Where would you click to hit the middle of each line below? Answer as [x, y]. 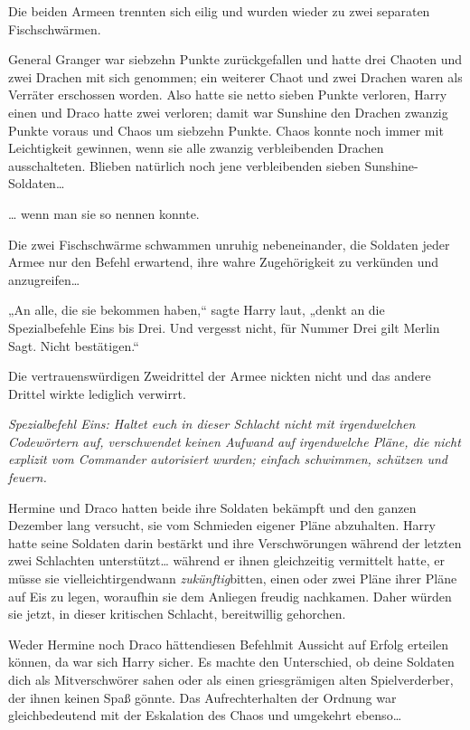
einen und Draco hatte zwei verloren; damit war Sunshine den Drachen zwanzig [228, 112]
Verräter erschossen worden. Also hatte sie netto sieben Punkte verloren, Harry [228, 95]
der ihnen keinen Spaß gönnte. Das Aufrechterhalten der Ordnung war [202, 697]
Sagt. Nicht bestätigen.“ [74, 345]
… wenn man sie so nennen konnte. [104, 213]
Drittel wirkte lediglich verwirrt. [97, 393]
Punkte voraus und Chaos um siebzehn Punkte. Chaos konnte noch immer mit [226, 130]
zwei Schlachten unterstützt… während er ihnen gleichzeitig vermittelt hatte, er [226, 560]
